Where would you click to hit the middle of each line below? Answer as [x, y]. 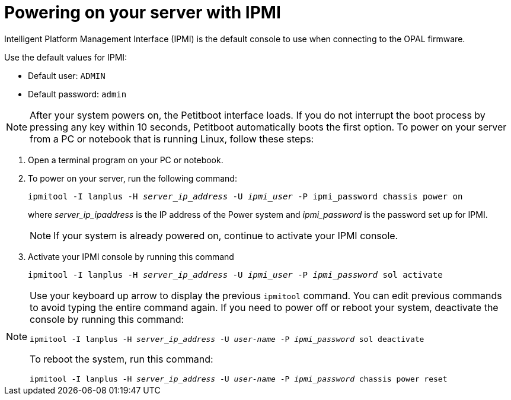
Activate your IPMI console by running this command [131, 256]
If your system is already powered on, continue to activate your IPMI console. [226, 235]
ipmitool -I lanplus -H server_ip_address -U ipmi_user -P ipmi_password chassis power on [245, 196]
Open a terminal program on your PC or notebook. [126, 160]
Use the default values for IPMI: [66, 57]
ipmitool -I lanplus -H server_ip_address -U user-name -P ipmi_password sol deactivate [227, 339]
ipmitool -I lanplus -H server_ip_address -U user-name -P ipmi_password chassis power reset [239, 379]
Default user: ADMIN [67, 75]
